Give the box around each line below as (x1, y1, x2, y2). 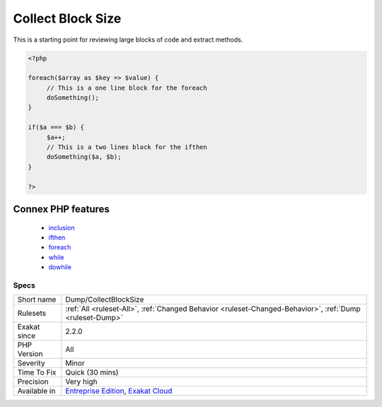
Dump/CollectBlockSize (65, 295, 144, 305)
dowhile (48, 263, 72, 271)
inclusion (48, 223, 75, 232)
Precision (17, 377, 49, 387)
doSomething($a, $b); (46, 153, 122, 161)
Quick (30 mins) (65, 367, 119, 377)
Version (17, 349, 43, 359)
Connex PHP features (13, 203, 110, 216)
